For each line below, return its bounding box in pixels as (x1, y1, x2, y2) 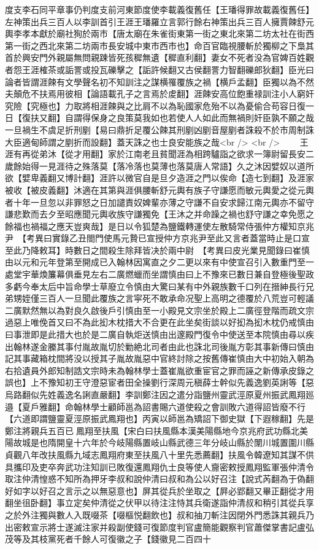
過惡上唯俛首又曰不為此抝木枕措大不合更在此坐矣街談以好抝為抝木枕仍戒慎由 (5, 316, 314, 329)
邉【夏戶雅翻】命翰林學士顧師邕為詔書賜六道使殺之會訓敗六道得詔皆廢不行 (5, 400, 306, 413)
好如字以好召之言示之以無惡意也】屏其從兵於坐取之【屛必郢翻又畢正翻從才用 (5, 484, 314, 497)
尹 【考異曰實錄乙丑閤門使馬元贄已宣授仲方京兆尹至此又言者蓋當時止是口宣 (5, 232, 310, 244)
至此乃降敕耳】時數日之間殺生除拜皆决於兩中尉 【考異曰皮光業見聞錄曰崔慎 (5, 243, 310, 256)
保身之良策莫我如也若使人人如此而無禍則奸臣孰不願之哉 (90, 111, 314, 124)
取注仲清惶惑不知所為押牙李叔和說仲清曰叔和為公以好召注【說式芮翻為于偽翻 (5, 472, 314, 485)
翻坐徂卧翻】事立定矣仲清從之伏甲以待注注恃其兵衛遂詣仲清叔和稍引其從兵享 (5, 496, 314, 509)
